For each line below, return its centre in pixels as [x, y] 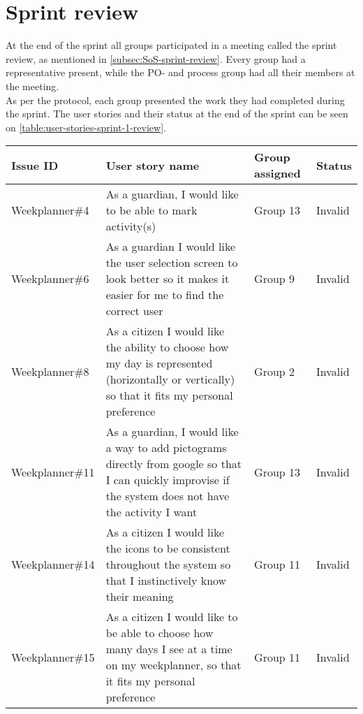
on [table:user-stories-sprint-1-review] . [86, 127]
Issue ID [35, 165]
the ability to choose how [167, 347]
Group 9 [275, 279]
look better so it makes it [168, 279]
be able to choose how [160, 633]
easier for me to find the [165, 295]
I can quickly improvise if [168, 480]
